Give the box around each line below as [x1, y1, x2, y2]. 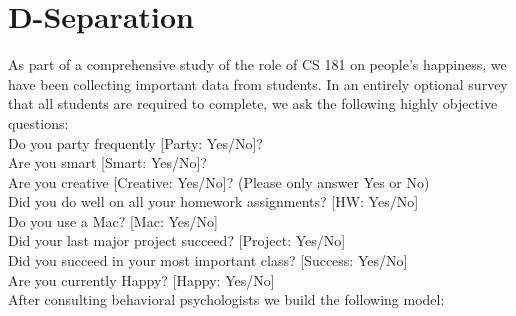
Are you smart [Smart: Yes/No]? [8, 152, 207, 173]
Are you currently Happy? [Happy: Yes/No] [8, 269, 275, 290]
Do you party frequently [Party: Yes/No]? [8, 132, 263, 153]
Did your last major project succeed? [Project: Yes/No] [8, 230, 346, 251]
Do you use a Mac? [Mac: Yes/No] [8, 210, 218, 231]
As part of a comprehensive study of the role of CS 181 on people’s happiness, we [8, 54, 507, 75]
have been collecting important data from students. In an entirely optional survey [8, 73, 508, 94]
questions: [8, 112, 69, 133]
